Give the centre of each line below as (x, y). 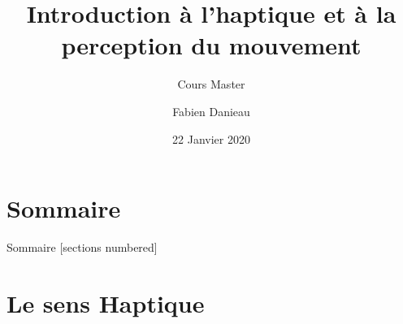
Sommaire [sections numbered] (82, 247)
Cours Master (211, 84)
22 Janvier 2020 (211, 138)
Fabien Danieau (211, 111)
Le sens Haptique (106, 302)
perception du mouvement (211, 45)
